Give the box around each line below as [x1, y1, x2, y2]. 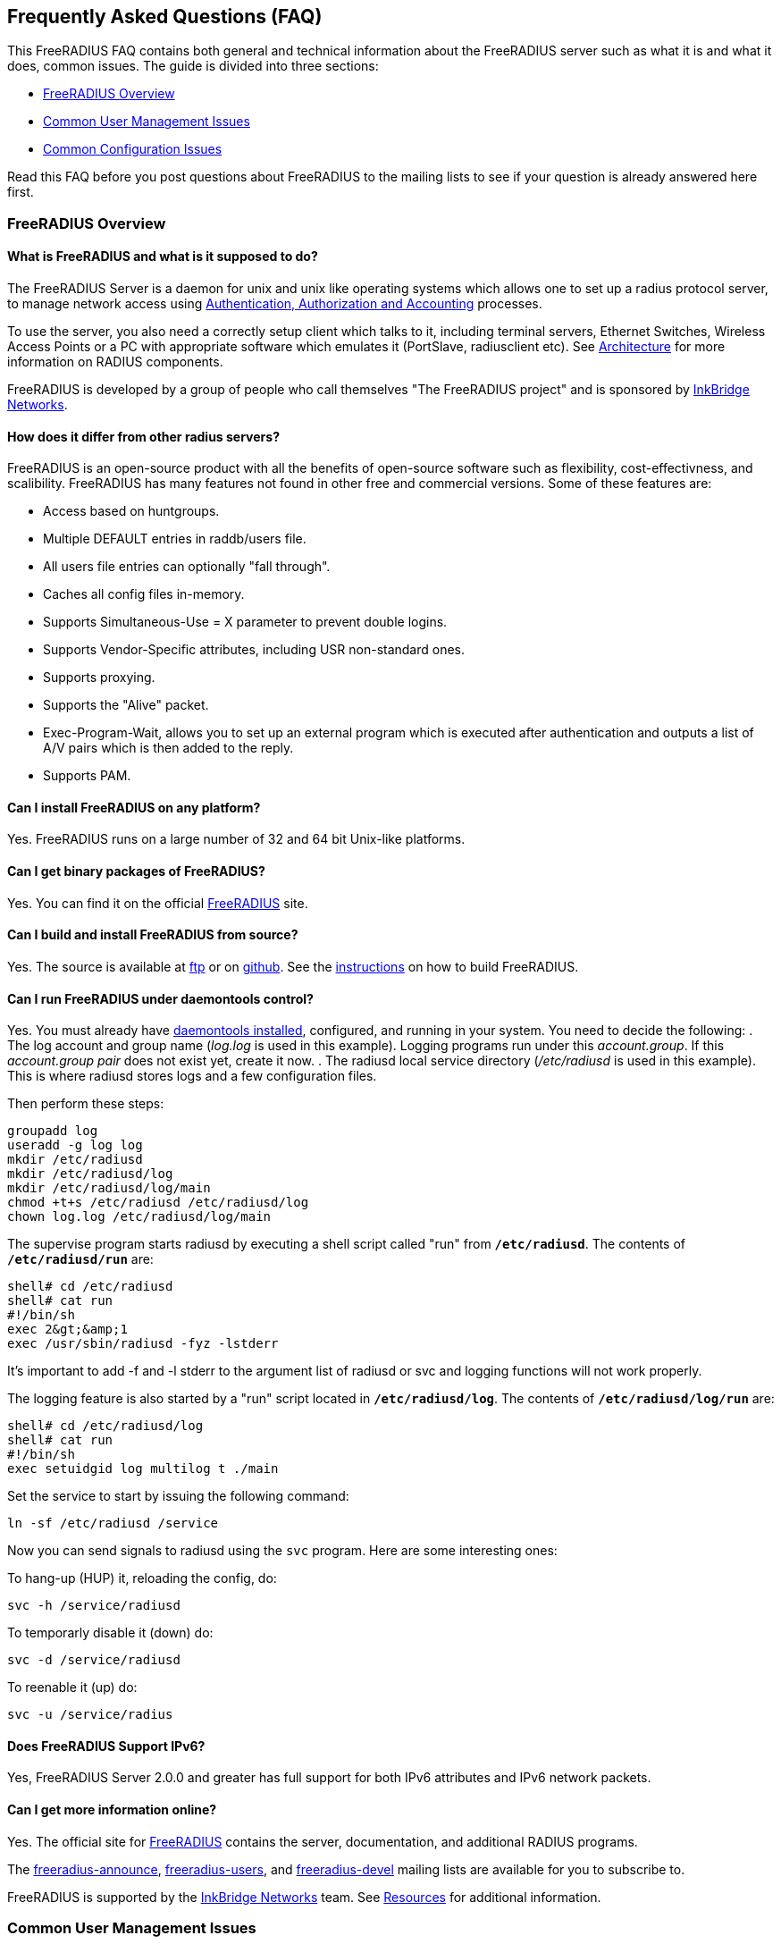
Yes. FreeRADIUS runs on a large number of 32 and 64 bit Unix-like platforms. [7, 831, 466, 847]
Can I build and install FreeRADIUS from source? [7, 927, 298, 943]
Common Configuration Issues [43, 141, 223, 157]
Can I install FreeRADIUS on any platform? [7, 799, 261, 815]
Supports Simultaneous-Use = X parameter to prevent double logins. [43, 614, 448, 630]
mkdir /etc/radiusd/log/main [7, 1181, 211, 1196]
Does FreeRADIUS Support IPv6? [7, 1738, 206, 1754]
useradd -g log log [7, 1138, 143, 1153]
